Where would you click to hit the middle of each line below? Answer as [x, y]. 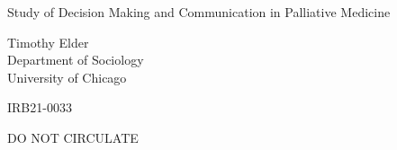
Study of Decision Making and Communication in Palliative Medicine [199, 12]
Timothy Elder [48, 42]
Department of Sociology [76, 60]
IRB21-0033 [40, 107]
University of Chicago [67, 77]
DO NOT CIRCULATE [73, 137]
